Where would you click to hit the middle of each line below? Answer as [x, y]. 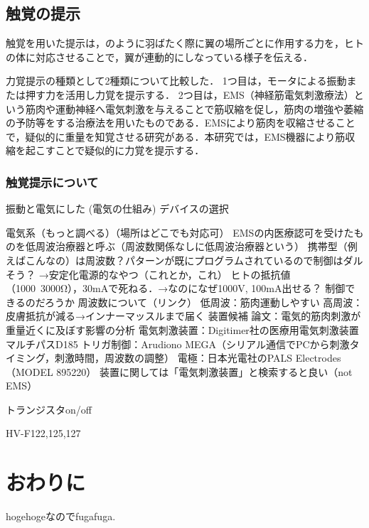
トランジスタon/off [49, 409]
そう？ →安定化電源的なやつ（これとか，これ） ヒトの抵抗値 [148, 274]
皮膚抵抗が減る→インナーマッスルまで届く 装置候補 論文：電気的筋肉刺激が [183, 316]
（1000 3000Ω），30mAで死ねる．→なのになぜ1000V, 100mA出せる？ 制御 [176, 288]
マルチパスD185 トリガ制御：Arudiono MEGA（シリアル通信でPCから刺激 [178, 344]
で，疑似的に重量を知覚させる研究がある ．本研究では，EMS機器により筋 [176, 136]
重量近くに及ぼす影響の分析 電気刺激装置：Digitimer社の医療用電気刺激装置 [182, 329]
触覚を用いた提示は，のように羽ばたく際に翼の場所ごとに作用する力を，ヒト [185, 43]
